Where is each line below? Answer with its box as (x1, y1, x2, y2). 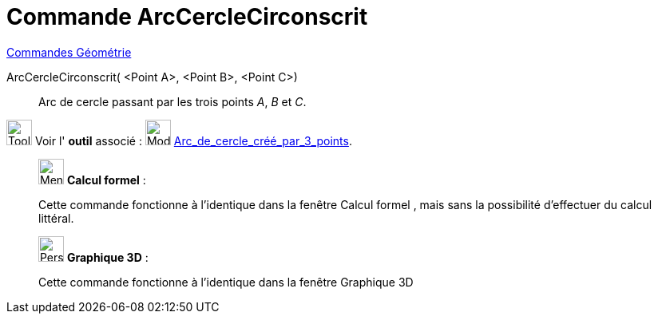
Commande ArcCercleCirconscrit (6, 3, 368, 30)
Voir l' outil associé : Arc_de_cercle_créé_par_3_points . (34, 133, 352, 148)
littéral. (38, 211, 74, 225)
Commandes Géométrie (6, 45, 132, 59)
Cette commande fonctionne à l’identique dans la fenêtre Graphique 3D (38, 275, 414, 289)
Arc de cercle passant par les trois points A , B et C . (38, 94, 307, 109)
